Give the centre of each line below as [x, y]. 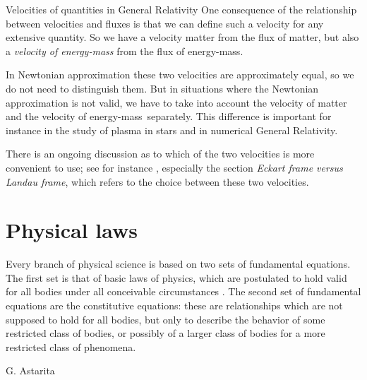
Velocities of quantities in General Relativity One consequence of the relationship [181, 9]
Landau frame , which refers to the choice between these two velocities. [157, 181]
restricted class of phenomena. [71, 346]
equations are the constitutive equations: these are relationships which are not [174, 305]
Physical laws [72, 230]
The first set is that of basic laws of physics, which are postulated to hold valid [176, 277]
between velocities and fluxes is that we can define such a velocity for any [165, 23]
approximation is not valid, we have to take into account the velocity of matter [176, 102]
